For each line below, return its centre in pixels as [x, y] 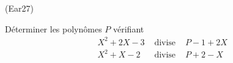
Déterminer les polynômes [54, 28]
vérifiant [129, 28]
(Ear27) [19, 8]
